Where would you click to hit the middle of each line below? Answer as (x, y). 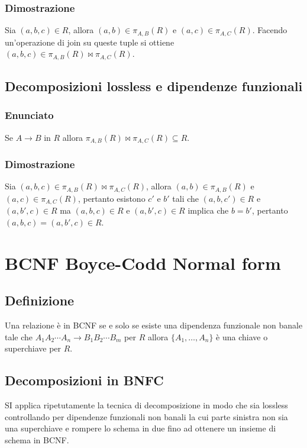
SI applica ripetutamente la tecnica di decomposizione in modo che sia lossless (146, 405)
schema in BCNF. (37, 439)
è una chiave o (242, 336)
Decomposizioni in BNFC (84, 380)
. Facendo (270, 30)
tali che (186, 198)
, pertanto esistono (112, 198)
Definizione (40, 300)
